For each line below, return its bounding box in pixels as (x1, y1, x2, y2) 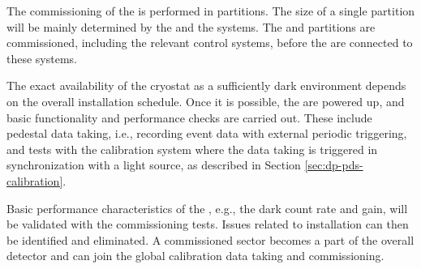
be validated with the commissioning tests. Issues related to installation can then (6, 216, 409, 233)
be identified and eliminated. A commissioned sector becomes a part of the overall (6, 231, 415, 248)
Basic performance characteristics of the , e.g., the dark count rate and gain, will (6, 199, 408, 216)
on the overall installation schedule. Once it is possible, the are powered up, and (6, 92, 405, 109)
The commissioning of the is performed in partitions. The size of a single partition (6, 2, 415, 19)
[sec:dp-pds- (304, 156, 363, 173)
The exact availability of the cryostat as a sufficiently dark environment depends (6, 77, 406, 94)
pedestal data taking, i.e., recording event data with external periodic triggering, (6, 125, 407, 142)
